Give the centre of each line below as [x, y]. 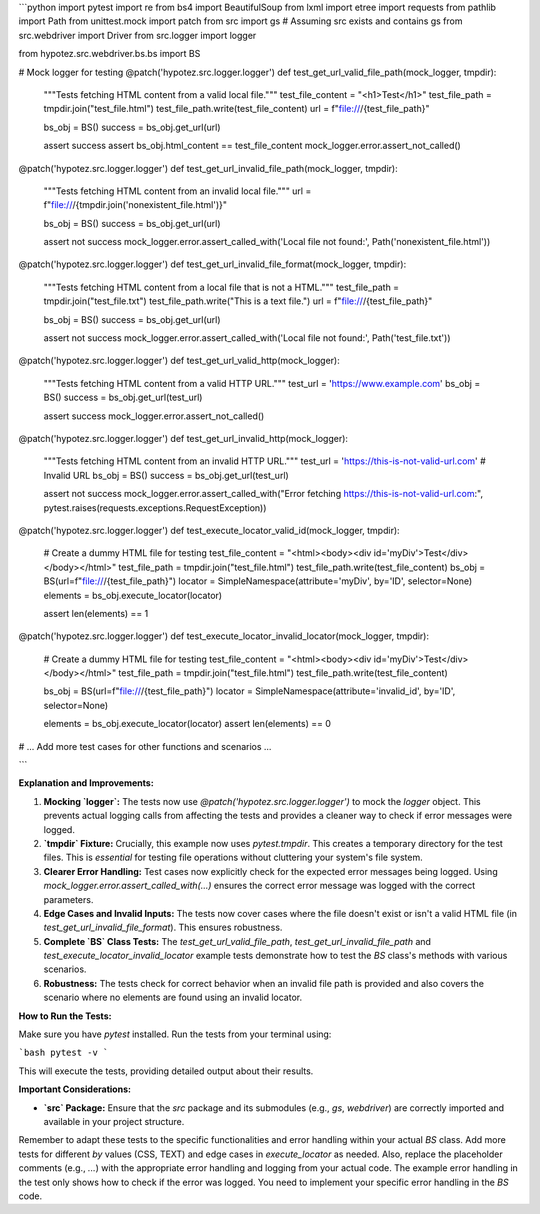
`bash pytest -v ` [63, 1053]
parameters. [68, 899]
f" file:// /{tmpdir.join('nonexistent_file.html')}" [135, 205]
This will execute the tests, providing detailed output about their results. [166, 1071]
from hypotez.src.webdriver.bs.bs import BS [109, 54]
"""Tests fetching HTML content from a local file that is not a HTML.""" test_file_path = [221, 287]
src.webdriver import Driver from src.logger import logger [137, 35]
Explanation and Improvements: [86, 783]
